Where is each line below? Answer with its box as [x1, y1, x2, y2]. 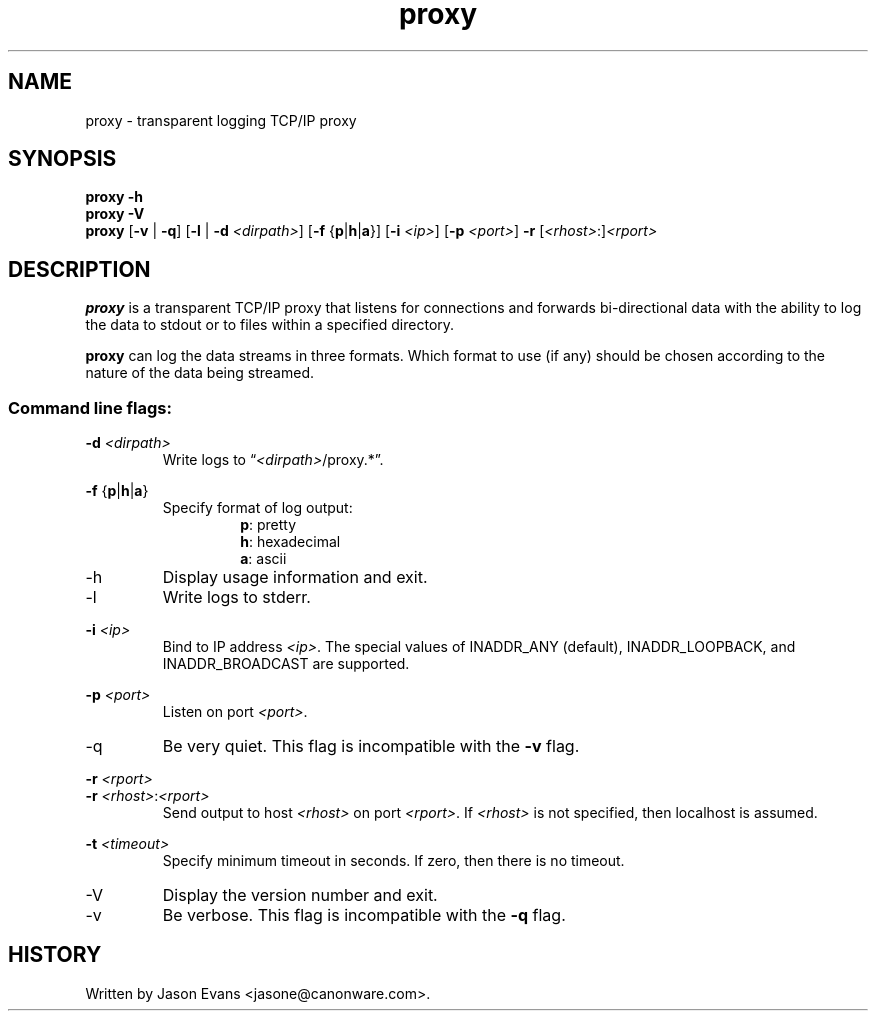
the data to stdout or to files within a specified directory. [85, 316, 455, 334]
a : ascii [240, 550, 287, 568]
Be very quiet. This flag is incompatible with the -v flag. [162, 736, 580, 757]
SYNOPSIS [8, 146, 117, 172]
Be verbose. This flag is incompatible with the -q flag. [162, 905, 566, 926]
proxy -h [85, 188, 144, 206]
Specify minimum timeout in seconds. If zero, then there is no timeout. [162, 852, 625, 870]
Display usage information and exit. [162, 567, 428, 588]
